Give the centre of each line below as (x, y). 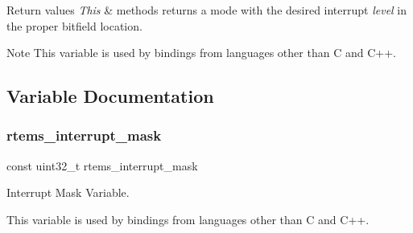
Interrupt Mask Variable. (68, 192)
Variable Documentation (110, 96)
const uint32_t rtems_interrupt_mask (102, 165)
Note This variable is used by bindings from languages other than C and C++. (201, 53)
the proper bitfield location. (74, 25)
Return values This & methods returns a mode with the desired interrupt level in (207, 10)
